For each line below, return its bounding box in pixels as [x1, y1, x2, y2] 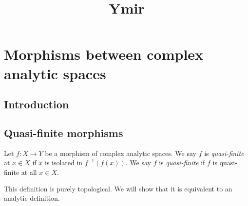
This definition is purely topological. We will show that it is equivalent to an [4, 183, 232, 193]
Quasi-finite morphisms [4, 125, 123, 140]
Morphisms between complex [4, 44, 204, 64]
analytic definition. [4, 193, 60, 203]
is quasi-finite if [159, 157, 205, 168]
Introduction [4, 97, 69, 112]
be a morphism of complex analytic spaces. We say [45, 148, 196, 158]
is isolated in [44, 157, 83, 168]
